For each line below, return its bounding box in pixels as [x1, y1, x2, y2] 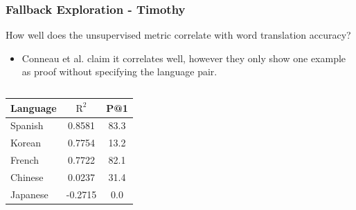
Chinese [10, 169, 44, 184]
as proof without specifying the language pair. [21, 64, 217, 79]
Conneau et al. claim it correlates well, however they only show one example [21, 50, 346, 65]
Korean [10, 135, 41, 150]
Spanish [10, 118, 44, 133]
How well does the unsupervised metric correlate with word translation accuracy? [6, 28, 351, 42]
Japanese [10, 187, 48, 201]
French [10, 153, 39, 167]
